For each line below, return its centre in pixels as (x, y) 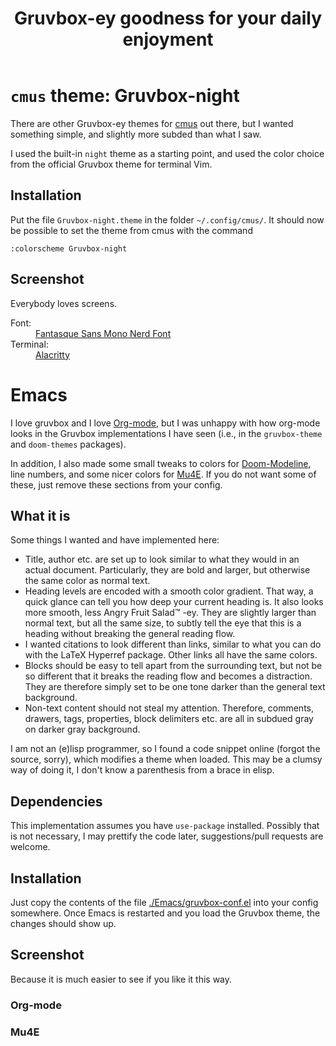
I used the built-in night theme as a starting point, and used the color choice (167, 153)
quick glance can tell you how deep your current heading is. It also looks (174, 602)
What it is (40, 515)
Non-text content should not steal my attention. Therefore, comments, (169, 708)
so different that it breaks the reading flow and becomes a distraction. (168, 676)
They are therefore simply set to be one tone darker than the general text (175, 687)
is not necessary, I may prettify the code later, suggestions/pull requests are (167, 836)
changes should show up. (63, 923)
